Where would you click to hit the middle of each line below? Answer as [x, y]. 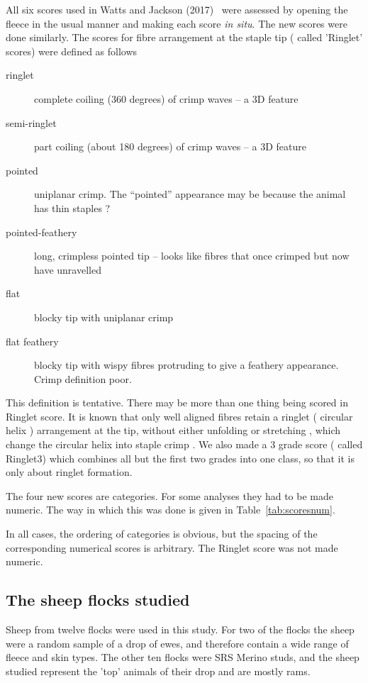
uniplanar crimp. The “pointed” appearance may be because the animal [190, 194]
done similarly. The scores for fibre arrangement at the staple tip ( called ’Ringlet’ [184, 37]
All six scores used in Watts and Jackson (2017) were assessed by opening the [177, 9]
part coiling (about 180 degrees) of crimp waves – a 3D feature [170, 146]
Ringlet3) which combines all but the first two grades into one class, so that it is [180, 458]
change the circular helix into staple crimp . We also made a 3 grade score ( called [184, 444]
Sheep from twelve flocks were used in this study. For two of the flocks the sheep [180, 629]
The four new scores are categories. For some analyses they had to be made [169, 495]
